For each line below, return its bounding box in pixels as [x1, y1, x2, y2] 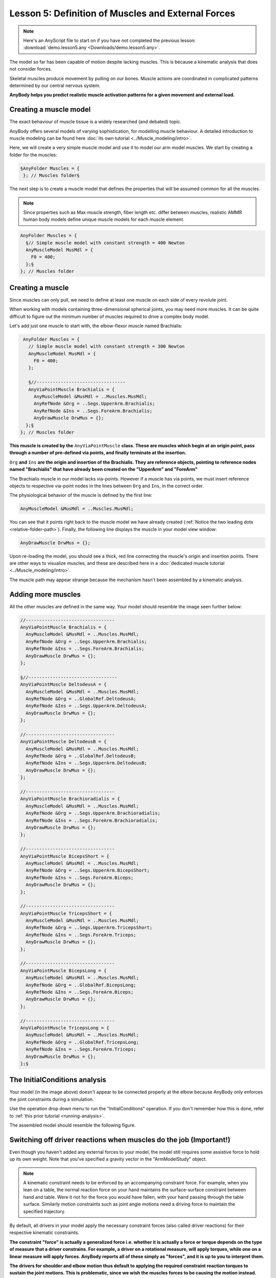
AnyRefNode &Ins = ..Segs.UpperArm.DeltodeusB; [26, 760, 147, 766]
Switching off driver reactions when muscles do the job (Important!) [9, 1135, 231, 1144]
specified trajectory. [23, 1208, 66, 1214]
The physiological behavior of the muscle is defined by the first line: [9, 492, 153, 498]
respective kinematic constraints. [9, 1229, 79, 1236]
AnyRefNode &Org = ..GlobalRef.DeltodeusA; [26, 696, 136, 701]
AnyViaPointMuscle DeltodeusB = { [20, 739, 107, 745]
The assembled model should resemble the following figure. [9, 1122, 136, 1128]
